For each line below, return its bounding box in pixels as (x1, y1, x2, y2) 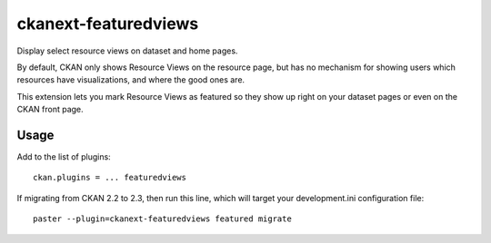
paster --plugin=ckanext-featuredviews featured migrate (33, 214, 293, 224)
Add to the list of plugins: (16, 151, 111, 162)
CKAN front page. (16, 104, 84, 115)
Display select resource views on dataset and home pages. (16, 45, 238, 56)
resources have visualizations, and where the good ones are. (16, 74, 245, 85)
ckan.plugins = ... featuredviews (33, 172, 186, 183)
